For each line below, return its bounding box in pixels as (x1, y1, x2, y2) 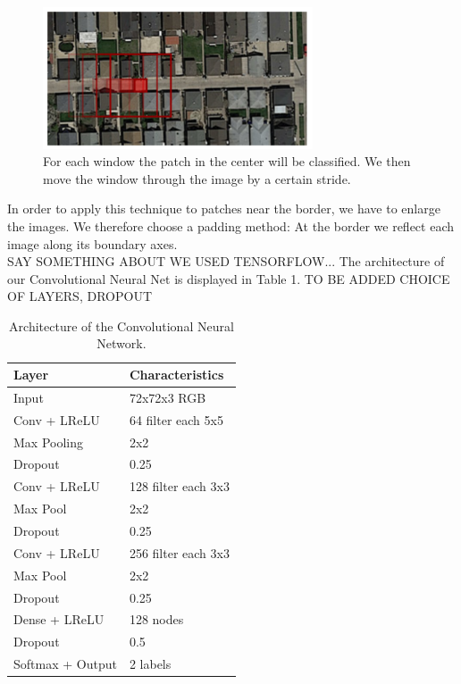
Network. (96, 334, 147, 353)
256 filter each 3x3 (129, 543, 230, 562)
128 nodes (129, 610, 184, 629)
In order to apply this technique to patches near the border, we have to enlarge (7, 199, 440, 218)
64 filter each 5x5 (129, 410, 223, 429)
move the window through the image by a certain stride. (43, 169, 351, 188)
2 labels (129, 655, 172, 673)
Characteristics (129, 365, 224, 384)
